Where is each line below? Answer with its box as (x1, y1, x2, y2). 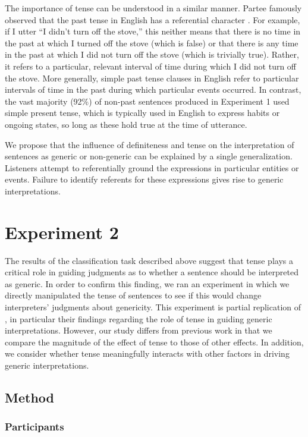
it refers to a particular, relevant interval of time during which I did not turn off (5, 59, 297, 72)
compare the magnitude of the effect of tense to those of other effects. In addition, (5, 335, 304, 348)
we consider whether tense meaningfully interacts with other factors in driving (5, 347, 290, 360)
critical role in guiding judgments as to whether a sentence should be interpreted (5, 266, 299, 278)
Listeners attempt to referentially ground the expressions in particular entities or (5, 161, 299, 174)
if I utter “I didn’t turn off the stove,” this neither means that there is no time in (5, 25, 301, 37)
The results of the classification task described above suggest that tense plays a (5, 254, 293, 266)
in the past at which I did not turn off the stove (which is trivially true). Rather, (5, 48, 299, 61)
